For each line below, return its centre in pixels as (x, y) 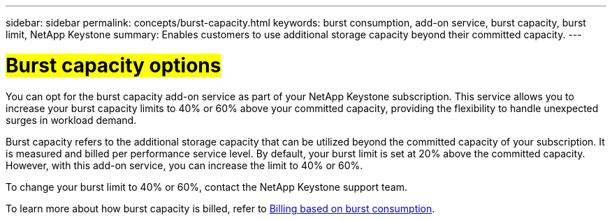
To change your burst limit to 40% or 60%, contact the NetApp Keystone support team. (206, 187)
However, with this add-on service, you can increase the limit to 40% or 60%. (184, 165)
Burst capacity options (114, 65)
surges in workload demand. (71, 120)
